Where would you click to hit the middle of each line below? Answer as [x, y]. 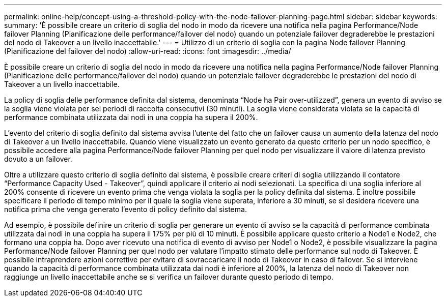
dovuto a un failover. [38, 159]
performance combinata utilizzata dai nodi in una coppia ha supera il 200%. [131, 117]
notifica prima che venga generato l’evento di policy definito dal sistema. [126, 209]
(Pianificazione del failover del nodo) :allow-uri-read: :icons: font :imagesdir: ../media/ [148, 51]
